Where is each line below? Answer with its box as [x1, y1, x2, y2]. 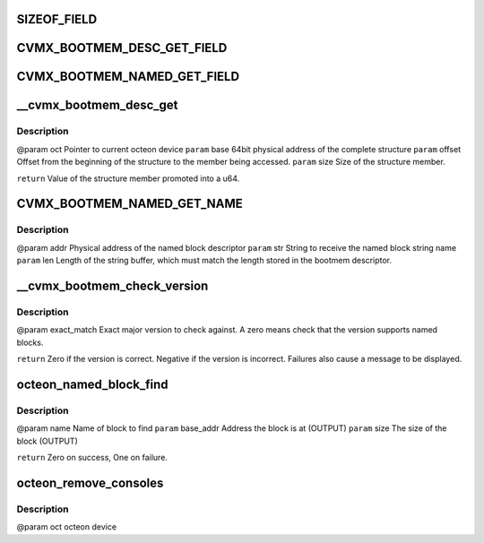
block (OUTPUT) [16, 435, 78, 446]
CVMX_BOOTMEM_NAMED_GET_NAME [16, 196, 244, 211]
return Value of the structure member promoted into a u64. [16, 173, 240, 184]
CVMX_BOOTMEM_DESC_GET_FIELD [16, 40, 228, 56]
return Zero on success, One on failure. [16, 452, 168, 463]
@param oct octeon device [16, 521, 117, 532]
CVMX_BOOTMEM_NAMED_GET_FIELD [16, 69, 240, 84]
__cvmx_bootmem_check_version [16, 278, 209, 293]
